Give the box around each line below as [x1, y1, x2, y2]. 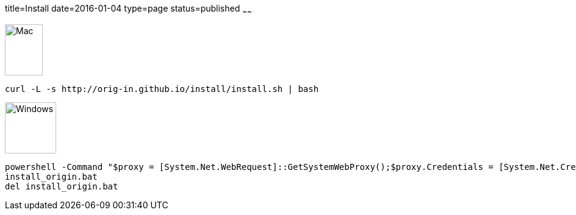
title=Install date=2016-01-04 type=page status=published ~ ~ [5, 3, 252, 16]
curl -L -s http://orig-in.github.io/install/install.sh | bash [5, 83, 319, 94]
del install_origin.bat [5, 181, 118, 191]
